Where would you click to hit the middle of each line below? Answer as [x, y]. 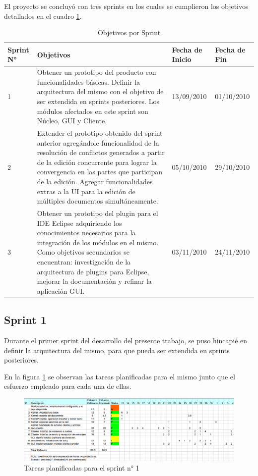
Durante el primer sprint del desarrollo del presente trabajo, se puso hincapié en [126, 341]
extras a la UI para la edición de [86, 191]
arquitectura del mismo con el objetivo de [100, 91]
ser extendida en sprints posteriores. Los [98, 101]
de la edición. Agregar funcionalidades [95, 181]
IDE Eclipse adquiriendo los [79, 223]
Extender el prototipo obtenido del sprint [100, 133]
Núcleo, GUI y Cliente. [72, 121]
